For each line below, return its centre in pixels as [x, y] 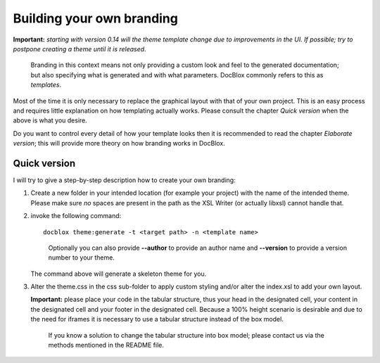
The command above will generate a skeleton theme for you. [119, 274]
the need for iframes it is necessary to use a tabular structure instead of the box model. [157, 319]
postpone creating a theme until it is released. [80, 49]
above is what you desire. [50, 120]
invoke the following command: [76, 216]
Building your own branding [96, 18]
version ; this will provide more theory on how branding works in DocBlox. [119, 144]
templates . [46, 85]
